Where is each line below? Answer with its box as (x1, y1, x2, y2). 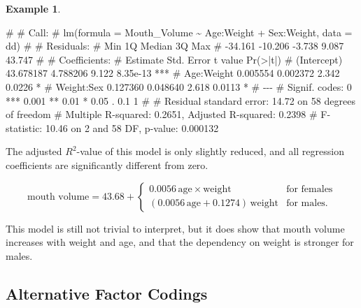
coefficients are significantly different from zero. (6, 157, 208, 172)
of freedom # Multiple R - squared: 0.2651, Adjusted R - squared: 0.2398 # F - (6, 107, 331, 122)
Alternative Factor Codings (6, 282, 208, 304)
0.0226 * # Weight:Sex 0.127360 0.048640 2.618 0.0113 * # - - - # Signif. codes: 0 (6, 79, 352, 94)
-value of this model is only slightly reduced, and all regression (76, 144, 344, 159)
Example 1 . (6, 1, 61, 15)
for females (286, 184, 333, 195)
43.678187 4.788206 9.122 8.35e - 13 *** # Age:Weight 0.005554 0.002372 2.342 (6, 66, 340, 80)
